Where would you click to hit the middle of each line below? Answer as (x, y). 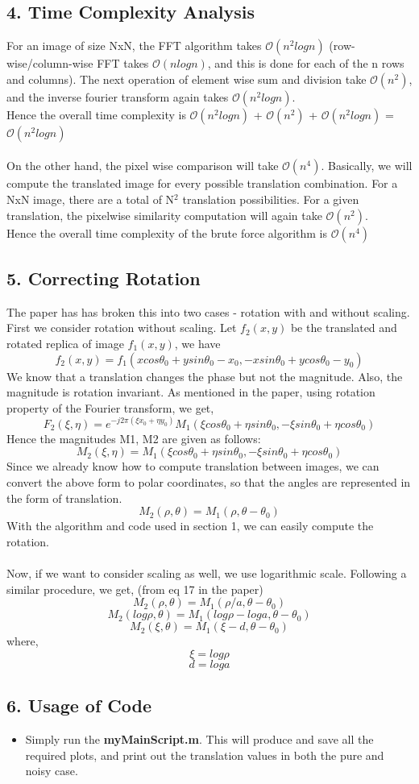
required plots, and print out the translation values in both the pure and (205, 755)
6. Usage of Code (79, 705)
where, (23, 641)
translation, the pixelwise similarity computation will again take (164, 215)
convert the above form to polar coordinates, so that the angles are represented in (209, 482)
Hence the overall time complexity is (96, 114)
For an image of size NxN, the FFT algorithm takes (134, 46)
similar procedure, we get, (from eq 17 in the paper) (135, 589)
